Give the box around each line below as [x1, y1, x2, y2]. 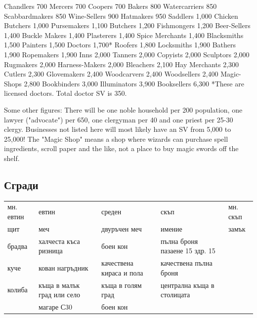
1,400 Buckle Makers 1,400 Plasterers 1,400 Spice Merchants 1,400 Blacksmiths [4, 30, 244, 40]
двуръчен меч [101, 223, 142, 234]
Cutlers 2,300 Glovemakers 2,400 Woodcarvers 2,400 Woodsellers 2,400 [4, 69, 218, 79]
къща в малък [38, 279, 80, 290]
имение [161, 223, 182, 234]
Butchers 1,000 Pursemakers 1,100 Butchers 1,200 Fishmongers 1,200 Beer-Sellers [4, 20, 251, 31]
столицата [161, 289, 190, 300]
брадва [7, 240, 28, 251]
